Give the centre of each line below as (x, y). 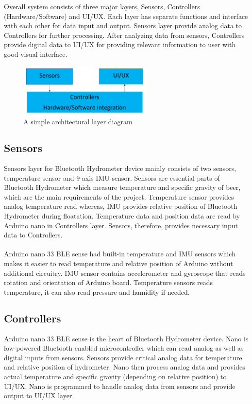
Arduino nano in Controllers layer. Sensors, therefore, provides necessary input (121, 225)
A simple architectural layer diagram (78, 122)
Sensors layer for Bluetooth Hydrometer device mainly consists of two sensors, (120, 168)
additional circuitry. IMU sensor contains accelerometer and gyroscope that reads (125, 273)
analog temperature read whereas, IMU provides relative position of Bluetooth (121, 206)
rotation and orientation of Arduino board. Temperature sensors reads (109, 282)
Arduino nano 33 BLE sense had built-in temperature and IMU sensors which (120, 254)
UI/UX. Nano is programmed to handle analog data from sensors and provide (120, 386)
